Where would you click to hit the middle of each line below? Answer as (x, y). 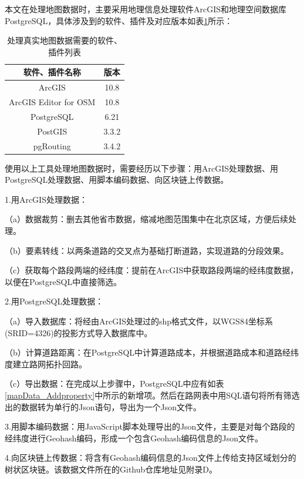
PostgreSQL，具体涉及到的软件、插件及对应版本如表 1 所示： (119, 20)
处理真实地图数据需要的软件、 (65, 40)
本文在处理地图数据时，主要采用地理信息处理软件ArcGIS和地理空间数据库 (146, 9)
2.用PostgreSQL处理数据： (54, 301)
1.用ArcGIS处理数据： (46, 199)
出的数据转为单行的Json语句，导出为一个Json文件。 (103, 406)
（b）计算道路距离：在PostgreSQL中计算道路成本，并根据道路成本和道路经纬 (152, 352)
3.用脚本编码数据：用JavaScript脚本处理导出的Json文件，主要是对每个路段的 (150, 426)
